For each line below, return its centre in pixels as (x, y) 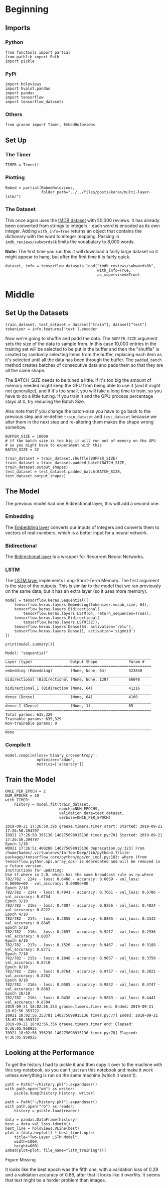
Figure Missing (21, 1160)
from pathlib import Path (32, 57)
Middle (20, 294)
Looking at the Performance (50, 1053)
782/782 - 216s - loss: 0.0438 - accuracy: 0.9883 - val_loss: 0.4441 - (83, 998)
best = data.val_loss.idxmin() (38, 1124)
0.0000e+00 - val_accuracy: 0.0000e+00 (47, 883)
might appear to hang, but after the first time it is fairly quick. (68, 257)
